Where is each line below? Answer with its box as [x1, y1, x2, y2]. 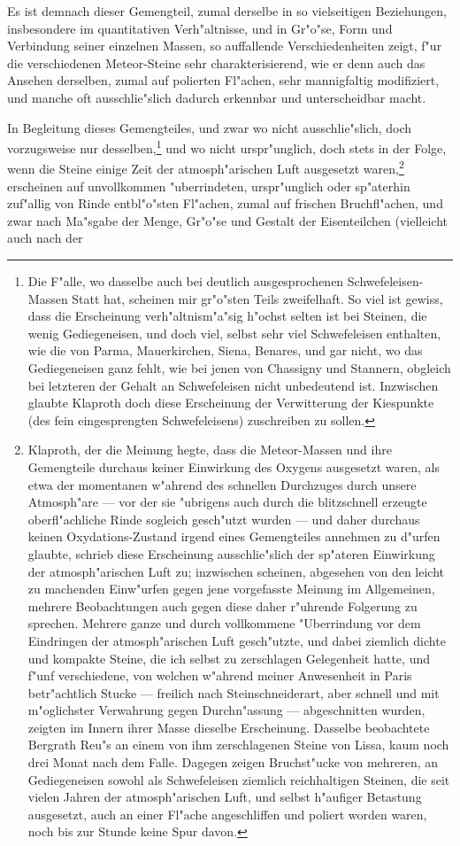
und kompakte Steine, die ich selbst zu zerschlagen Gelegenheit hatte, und [27, 648, 430, 667]
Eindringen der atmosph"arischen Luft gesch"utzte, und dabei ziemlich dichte [27, 631, 446, 649]
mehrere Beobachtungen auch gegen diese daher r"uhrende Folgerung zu [27, 596, 418, 615]
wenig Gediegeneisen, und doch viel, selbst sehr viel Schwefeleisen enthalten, [27, 323, 441, 342]
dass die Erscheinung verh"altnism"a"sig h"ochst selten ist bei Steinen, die [27, 307, 427, 325]
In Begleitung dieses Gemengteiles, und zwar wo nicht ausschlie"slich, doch [7, 118, 412, 136]
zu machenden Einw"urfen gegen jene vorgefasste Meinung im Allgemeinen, [27, 579, 435, 598]
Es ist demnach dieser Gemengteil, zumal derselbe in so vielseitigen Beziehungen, [7, 2, 447, 19]
